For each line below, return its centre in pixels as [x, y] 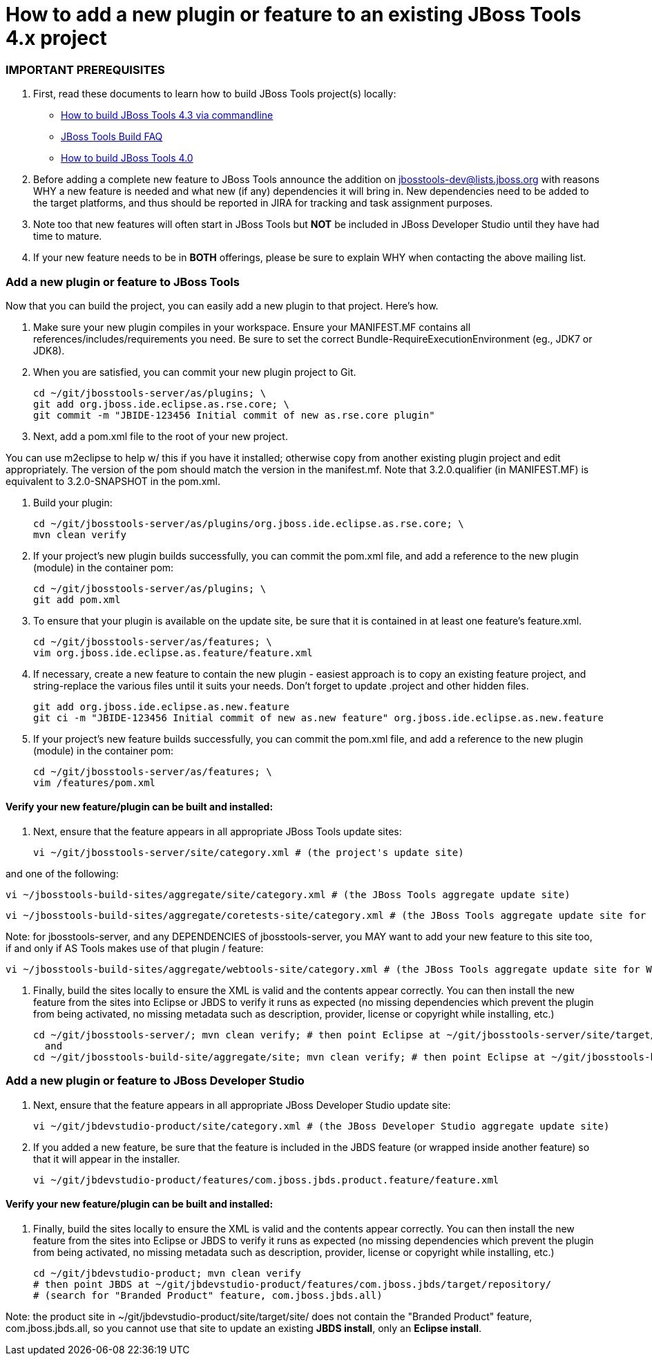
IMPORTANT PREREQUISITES [85, 69]
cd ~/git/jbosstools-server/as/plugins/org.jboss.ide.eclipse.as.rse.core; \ [249, 523]
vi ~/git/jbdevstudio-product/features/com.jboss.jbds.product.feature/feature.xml [266, 1180]
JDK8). [49, 350]
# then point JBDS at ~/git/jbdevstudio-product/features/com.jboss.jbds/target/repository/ [293, 1285]
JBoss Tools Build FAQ [112, 137]
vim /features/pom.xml [95, 782]
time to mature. [68, 236]
